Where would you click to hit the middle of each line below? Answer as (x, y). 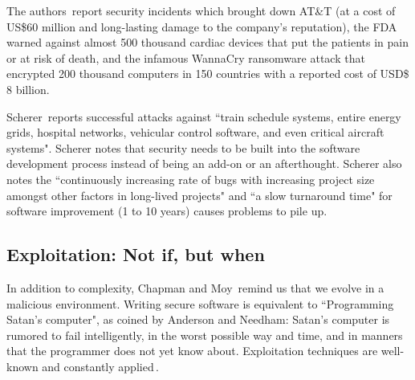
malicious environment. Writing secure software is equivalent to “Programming (200, 303)
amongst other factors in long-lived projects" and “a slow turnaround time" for (199, 195)
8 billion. (28, 89)
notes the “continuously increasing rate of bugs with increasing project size (191, 179)
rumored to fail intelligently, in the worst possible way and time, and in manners (205, 335)
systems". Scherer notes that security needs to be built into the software (183, 147)
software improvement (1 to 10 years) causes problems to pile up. (167, 211)
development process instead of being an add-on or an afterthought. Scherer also (204, 163)
